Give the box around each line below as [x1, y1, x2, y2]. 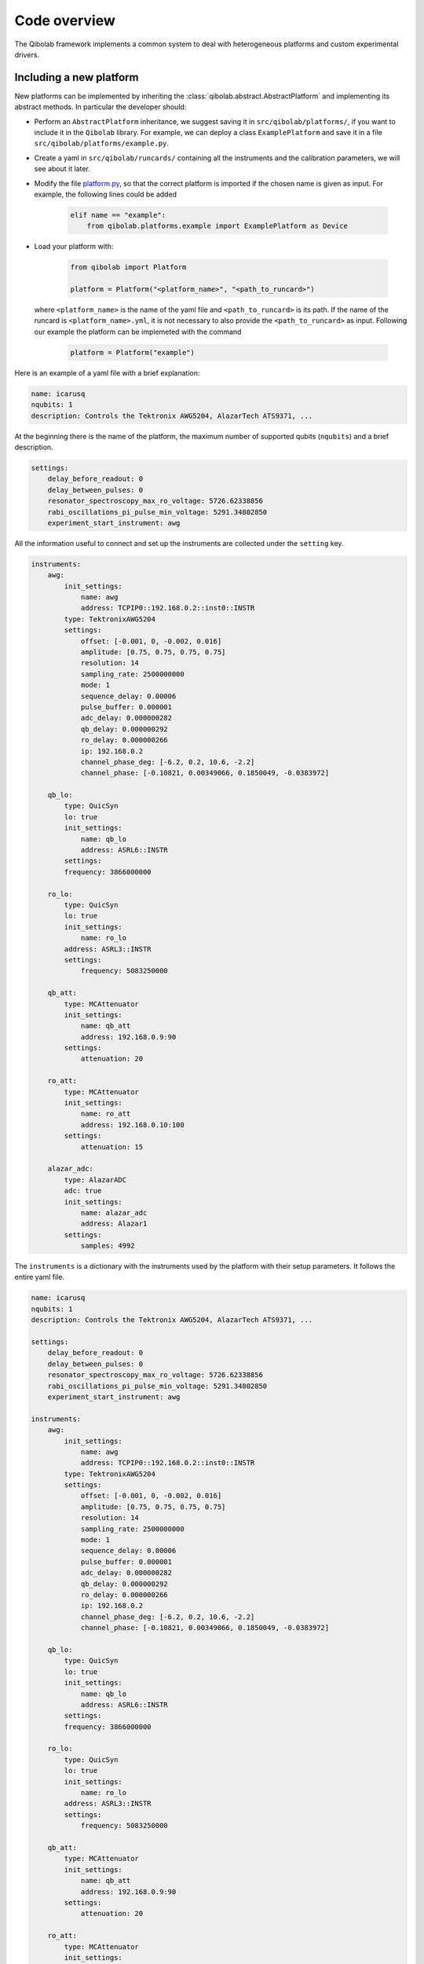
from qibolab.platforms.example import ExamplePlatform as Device [86, 222, 349, 231]
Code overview [14, 12, 115, 29]
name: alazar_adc [80, 1208, 148, 1217]
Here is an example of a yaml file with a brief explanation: [14, 368, 200, 377]
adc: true [64, 1186, 102, 1196]
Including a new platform [14, 71, 139, 84]
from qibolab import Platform [70, 263, 187, 272]
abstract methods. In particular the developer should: [14, 102, 187, 112]
